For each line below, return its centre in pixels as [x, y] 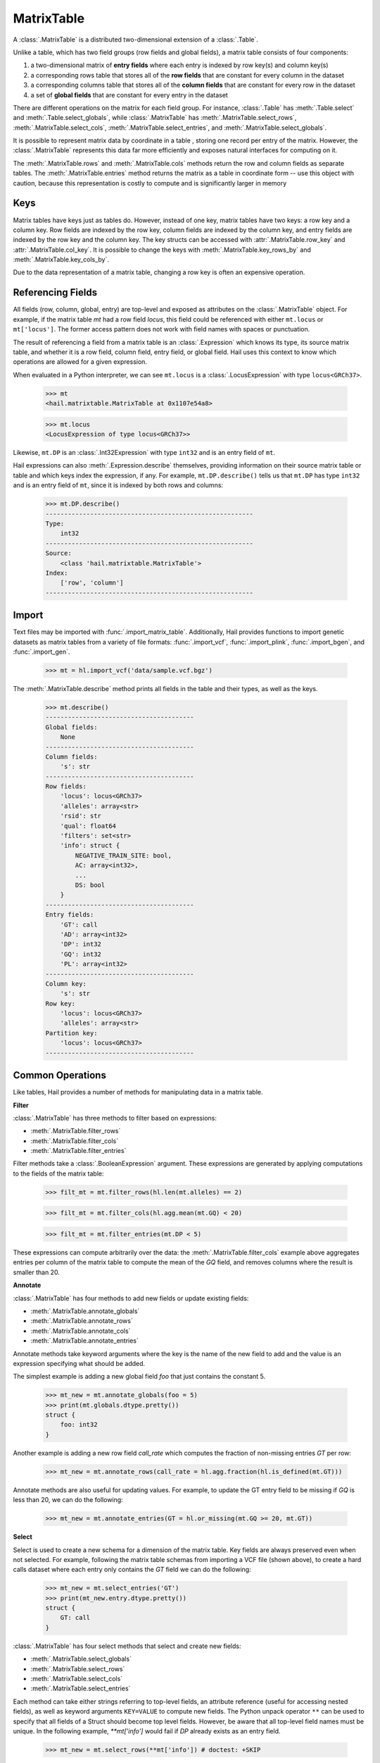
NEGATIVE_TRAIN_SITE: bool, [123, 855]
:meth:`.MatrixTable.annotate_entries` [84, 1341]
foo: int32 [79, 1425]
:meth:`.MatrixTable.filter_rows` [76, 1131]
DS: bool [90, 885]
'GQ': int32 [81, 954]
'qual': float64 [88, 826]
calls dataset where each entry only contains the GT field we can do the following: [132, 1570]
